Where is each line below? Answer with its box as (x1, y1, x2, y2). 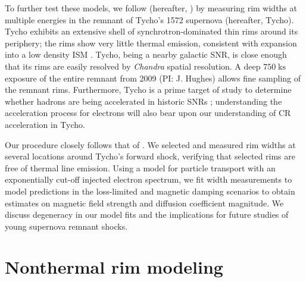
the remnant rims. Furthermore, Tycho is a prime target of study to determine (5, 83, 292, 96)
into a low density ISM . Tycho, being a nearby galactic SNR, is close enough (5, 48, 287, 61)
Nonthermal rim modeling (5, 255, 223, 279)
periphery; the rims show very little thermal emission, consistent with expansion (5, 36, 297, 49)
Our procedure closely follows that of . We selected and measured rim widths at (5, 138, 296, 151)
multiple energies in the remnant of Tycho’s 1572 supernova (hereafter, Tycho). (5, 13, 294, 26)
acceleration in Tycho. (5, 118, 85, 130)
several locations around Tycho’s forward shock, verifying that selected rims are (5, 150, 295, 162)
